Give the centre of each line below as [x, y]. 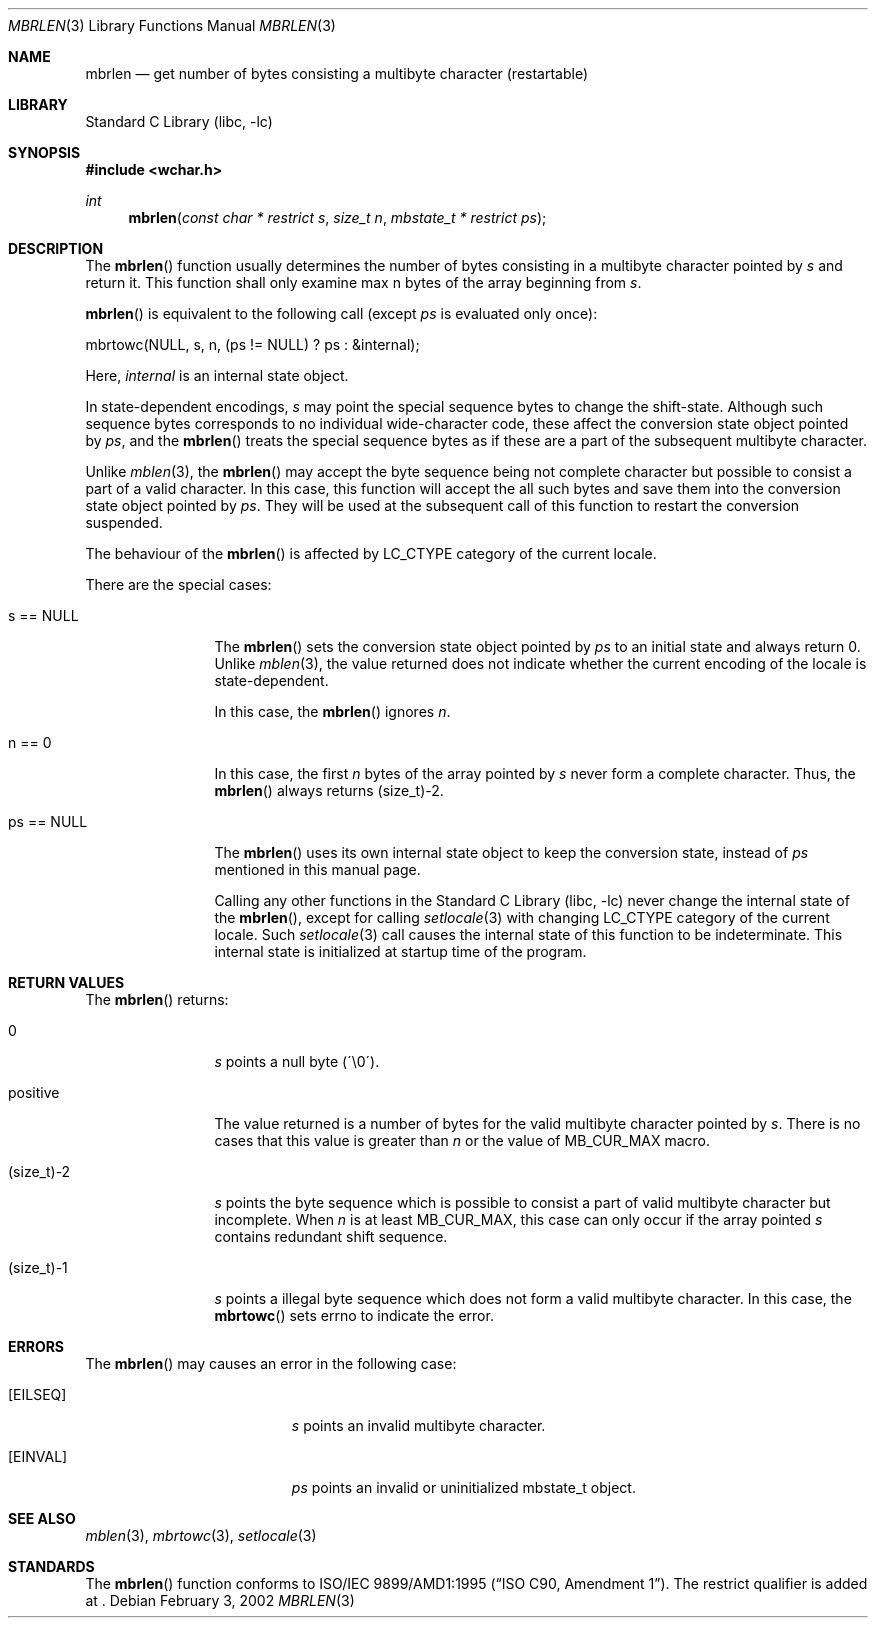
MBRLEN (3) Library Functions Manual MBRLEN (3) [172, 25]
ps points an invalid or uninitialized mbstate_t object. [463, 1487]
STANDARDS [51, 1566]
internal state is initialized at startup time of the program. [400, 951]
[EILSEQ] [37, 1394]
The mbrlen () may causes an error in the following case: [271, 1363]
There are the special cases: [178, 584]
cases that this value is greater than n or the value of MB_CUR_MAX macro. [462, 1140]
